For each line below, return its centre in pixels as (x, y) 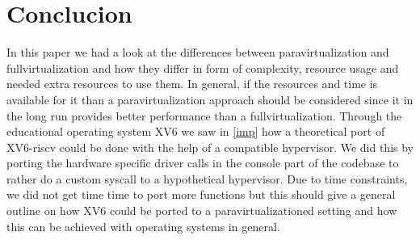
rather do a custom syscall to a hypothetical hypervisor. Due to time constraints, (207, 178)
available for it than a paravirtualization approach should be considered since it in (210, 99)
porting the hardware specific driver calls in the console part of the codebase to (203, 163)
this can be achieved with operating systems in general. (143, 226)
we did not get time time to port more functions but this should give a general (201, 194)
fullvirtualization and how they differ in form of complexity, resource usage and (203, 67)
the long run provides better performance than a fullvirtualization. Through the (204, 115)
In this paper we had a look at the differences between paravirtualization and (198, 52)
